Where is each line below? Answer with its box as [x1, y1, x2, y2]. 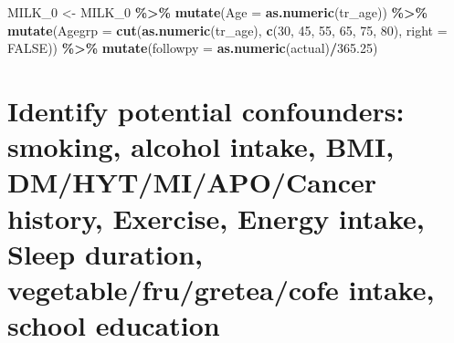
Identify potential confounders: [7, 91, 405, 129]
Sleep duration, [7, 234, 204, 272]
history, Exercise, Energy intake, [7, 199, 425, 236]
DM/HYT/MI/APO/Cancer [7, 163, 377, 201]
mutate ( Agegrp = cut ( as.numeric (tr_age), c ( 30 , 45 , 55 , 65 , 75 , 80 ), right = [7, 20, 448, 39]
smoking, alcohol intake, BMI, [7, 128, 395, 165]
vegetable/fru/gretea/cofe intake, [7, 270, 435, 307]
